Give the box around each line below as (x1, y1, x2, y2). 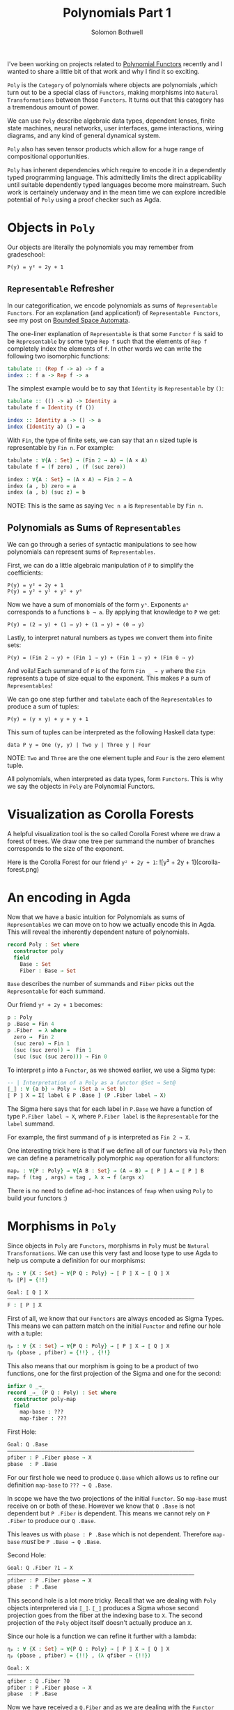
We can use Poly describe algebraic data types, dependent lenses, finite (7, 116, 215, 125)
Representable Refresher (7, 282, 115, 294)
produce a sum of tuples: (7, 702, 79, 711)
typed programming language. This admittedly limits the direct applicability (7, 173, 222, 181)
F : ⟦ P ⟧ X (7, 1302, 42, 1309)
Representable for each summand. (7, 987, 106, 995)
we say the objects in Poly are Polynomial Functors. (7, 782, 155, 791)
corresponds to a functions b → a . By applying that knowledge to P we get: (7, 608, 221, 616)
